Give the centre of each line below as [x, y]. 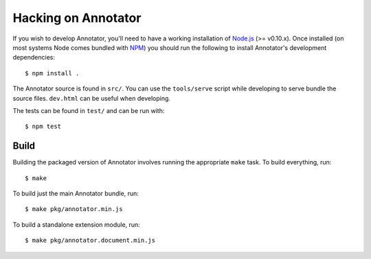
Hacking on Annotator [77, 18]
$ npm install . [52, 73]
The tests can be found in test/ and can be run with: [89, 110]
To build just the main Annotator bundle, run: [76, 193]
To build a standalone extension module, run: [76, 224]
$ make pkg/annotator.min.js [74, 209]
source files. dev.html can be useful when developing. [92, 98]
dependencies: [34, 58]
